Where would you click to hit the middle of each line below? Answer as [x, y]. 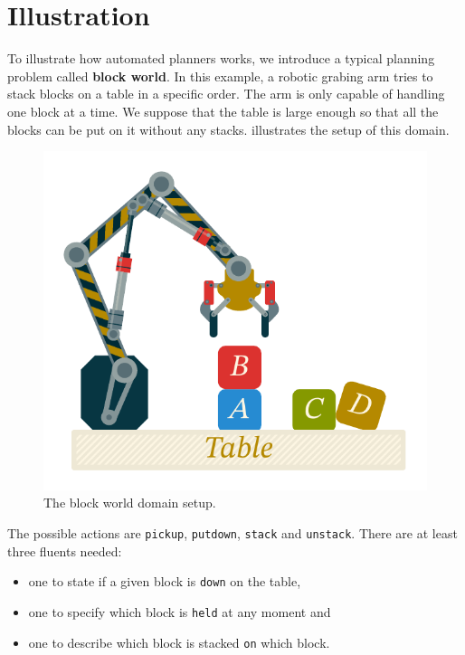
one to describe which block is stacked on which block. [179, 642]
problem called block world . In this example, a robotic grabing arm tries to [220, 76]
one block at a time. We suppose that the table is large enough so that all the [223, 111]
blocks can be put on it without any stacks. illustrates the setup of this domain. [228, 129]
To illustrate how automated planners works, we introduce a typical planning [221, 58]
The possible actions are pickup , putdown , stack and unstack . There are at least [232, 532]
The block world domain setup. [130, 503]
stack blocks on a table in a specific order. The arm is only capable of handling [226, 94]
